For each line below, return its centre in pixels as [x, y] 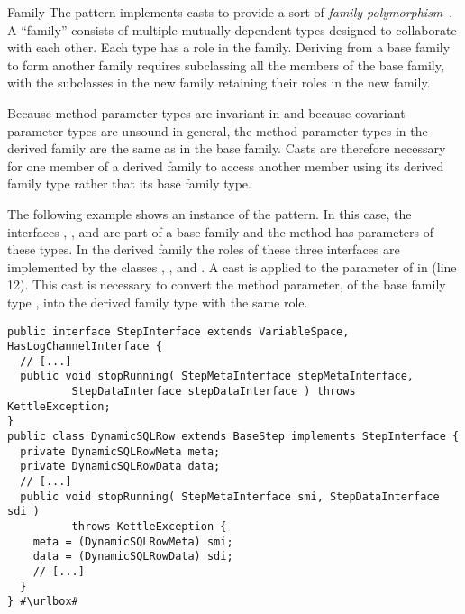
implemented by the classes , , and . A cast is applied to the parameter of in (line [232, 266]
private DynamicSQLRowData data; [120, 467]
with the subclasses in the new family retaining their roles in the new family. [219, 82]
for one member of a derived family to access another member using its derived [226, 165]
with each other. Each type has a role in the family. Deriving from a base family [229, 47]
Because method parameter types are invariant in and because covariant [206, 112]
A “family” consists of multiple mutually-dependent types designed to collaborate [232, 29]
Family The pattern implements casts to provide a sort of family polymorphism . [230, 12]
